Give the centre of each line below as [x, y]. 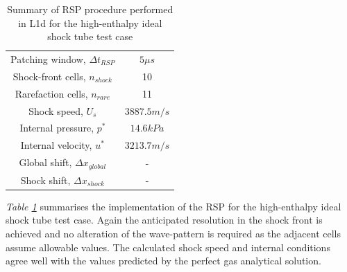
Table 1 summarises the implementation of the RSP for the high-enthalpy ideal [173, 206]
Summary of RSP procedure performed [90, 9]
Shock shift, [45, 180]
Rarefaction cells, [51, 93]
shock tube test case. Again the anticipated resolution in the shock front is [164, 220]
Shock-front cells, [49, 76]
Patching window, [48, 59]
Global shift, [45, 162]
